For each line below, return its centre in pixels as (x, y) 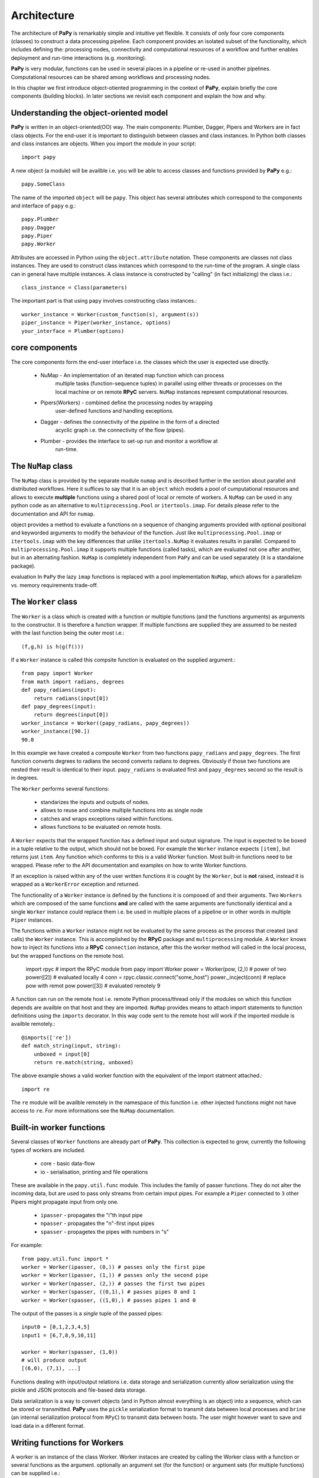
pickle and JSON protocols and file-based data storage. (79, 1390)
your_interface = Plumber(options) (73, 331)
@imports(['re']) (46, 1037)
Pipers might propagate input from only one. (65, 1202)
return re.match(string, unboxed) (84, 1062)
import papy (39, 157)
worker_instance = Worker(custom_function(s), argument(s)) (110, 314)
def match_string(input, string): (71, 1046)
